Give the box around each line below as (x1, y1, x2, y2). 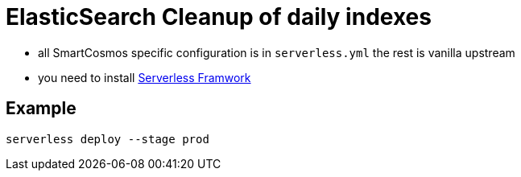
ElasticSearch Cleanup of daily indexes (6, 3, 432, 31)
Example (6, 98, 76, 119)
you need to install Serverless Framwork (38, 70, 251, 84)
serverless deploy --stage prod (6, 132, 209, 146)
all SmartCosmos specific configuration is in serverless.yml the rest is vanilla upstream (38, 45, 515, 60)
